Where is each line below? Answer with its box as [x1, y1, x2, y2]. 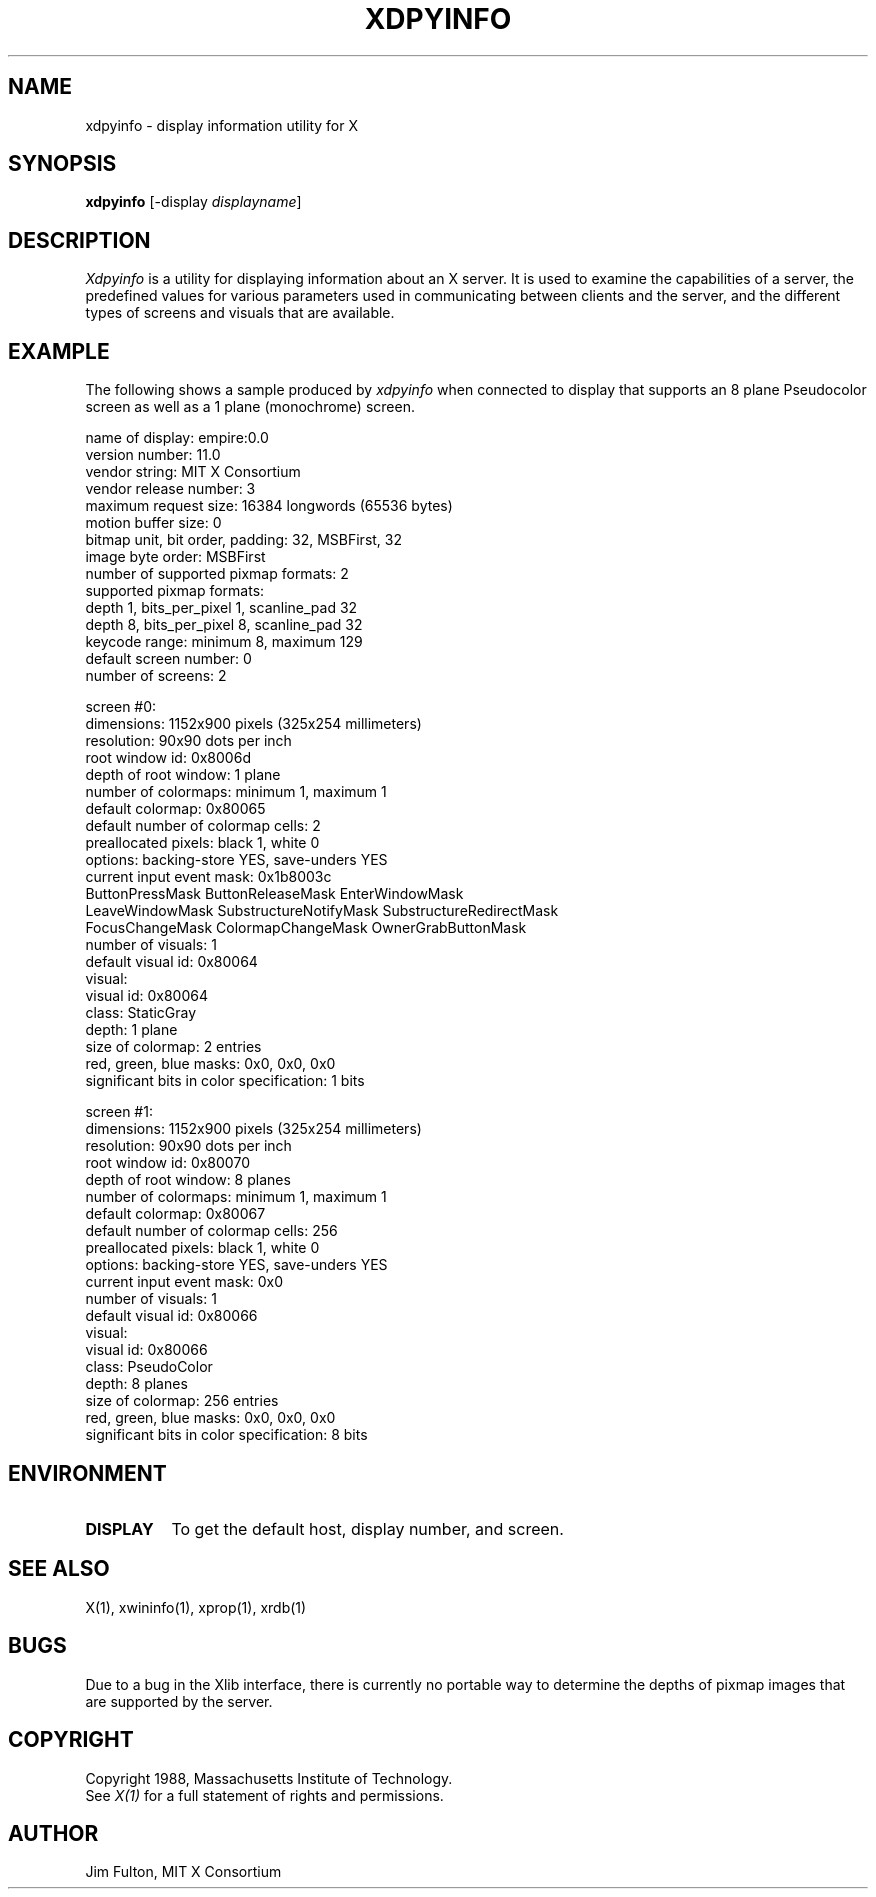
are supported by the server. [85, 1692, 273, 1710]
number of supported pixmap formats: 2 [85, 565, 349, 583]
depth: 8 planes [85, 1375, 188, 1393]
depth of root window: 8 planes [85, 1171, 291, 1189]
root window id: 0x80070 [85, 1154, 250, 1172]
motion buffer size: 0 [85, 514, 222, 532]
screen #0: [85, 698, 157, 716]
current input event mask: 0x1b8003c [85, 868, 332, 886]
